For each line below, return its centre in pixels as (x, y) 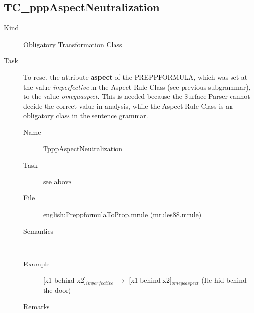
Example (37, 263)
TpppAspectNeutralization (83, 148)
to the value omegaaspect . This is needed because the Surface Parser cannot (137, 96)
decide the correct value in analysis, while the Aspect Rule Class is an (128, 106)
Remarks (37, 306)
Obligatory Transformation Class (73, 44)
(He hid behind (224, 280)
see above (57, 181)
